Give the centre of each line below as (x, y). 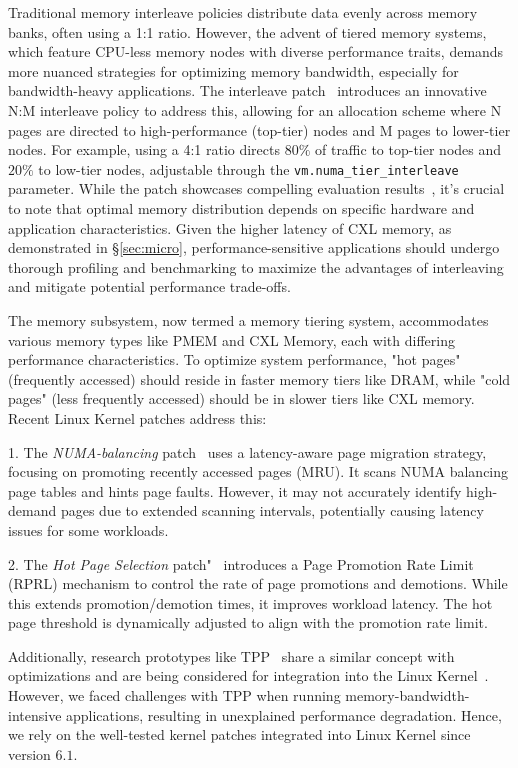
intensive (35, 714)
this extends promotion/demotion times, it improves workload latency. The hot (250, 602)
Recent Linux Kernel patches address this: (137, 417)
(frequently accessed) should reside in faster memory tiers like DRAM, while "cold (259, 378)
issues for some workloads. (88, 529)
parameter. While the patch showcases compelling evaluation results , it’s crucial (256, 188)
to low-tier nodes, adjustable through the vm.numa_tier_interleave (248, 168)
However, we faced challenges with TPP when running (174, 695)
